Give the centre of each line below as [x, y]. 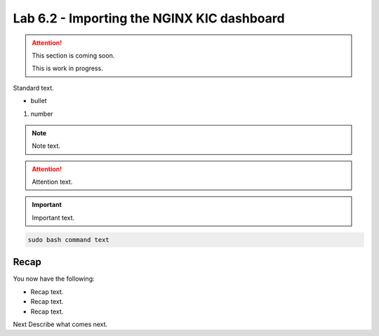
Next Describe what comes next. [60, 324]
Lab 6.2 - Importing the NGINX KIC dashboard [149, 18]
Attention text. [52, 182]
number [42, 114]
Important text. [53, 217]
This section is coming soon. [73, 55]
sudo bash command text [69, 240]
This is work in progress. [67, 68]
